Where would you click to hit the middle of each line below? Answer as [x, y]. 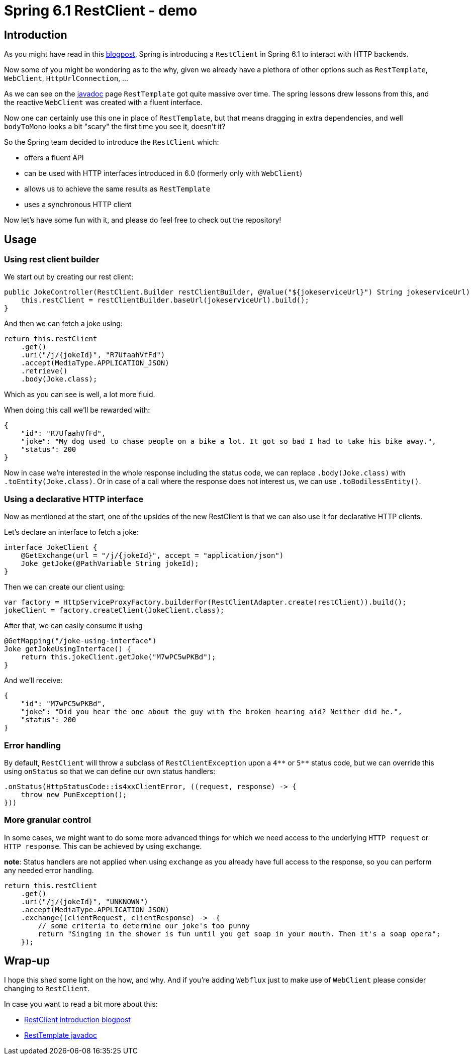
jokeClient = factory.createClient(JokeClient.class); [114, 610]
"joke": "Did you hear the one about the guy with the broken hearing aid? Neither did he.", [212, 712]
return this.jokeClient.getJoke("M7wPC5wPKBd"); [118, 657]
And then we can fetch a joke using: [63, 324]
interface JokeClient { [51, 548]
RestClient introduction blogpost [77, 1020]
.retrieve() [44, 371]
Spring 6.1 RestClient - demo [101, 11]
